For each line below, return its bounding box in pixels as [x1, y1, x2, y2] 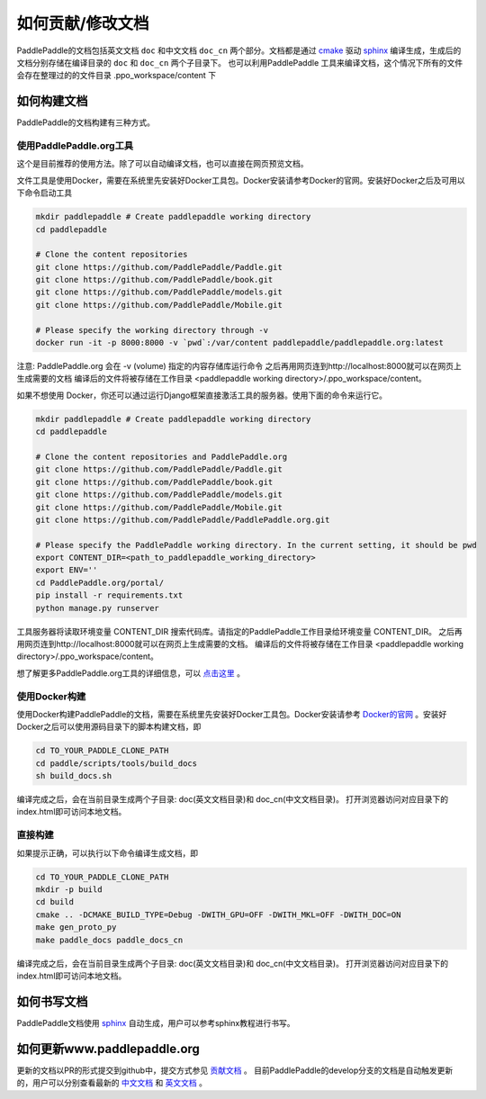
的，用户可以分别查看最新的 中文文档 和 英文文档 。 [16, 1077, 207, 1088]
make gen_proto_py [35, 923, 117, 932]
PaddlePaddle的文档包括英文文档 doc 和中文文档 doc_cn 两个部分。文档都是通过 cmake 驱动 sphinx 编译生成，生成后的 [16, 45, 462, 56]
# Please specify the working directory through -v [35, 325, 269, 335]
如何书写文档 [16, 994, 88, 1009]
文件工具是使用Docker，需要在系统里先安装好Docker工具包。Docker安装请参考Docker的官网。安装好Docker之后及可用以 [16, 175, 465, 185]
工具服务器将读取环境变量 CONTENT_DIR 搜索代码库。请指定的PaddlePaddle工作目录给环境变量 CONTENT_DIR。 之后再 [16, 626, 463, 636]
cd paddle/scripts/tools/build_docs [35, 758, 198, 769]
